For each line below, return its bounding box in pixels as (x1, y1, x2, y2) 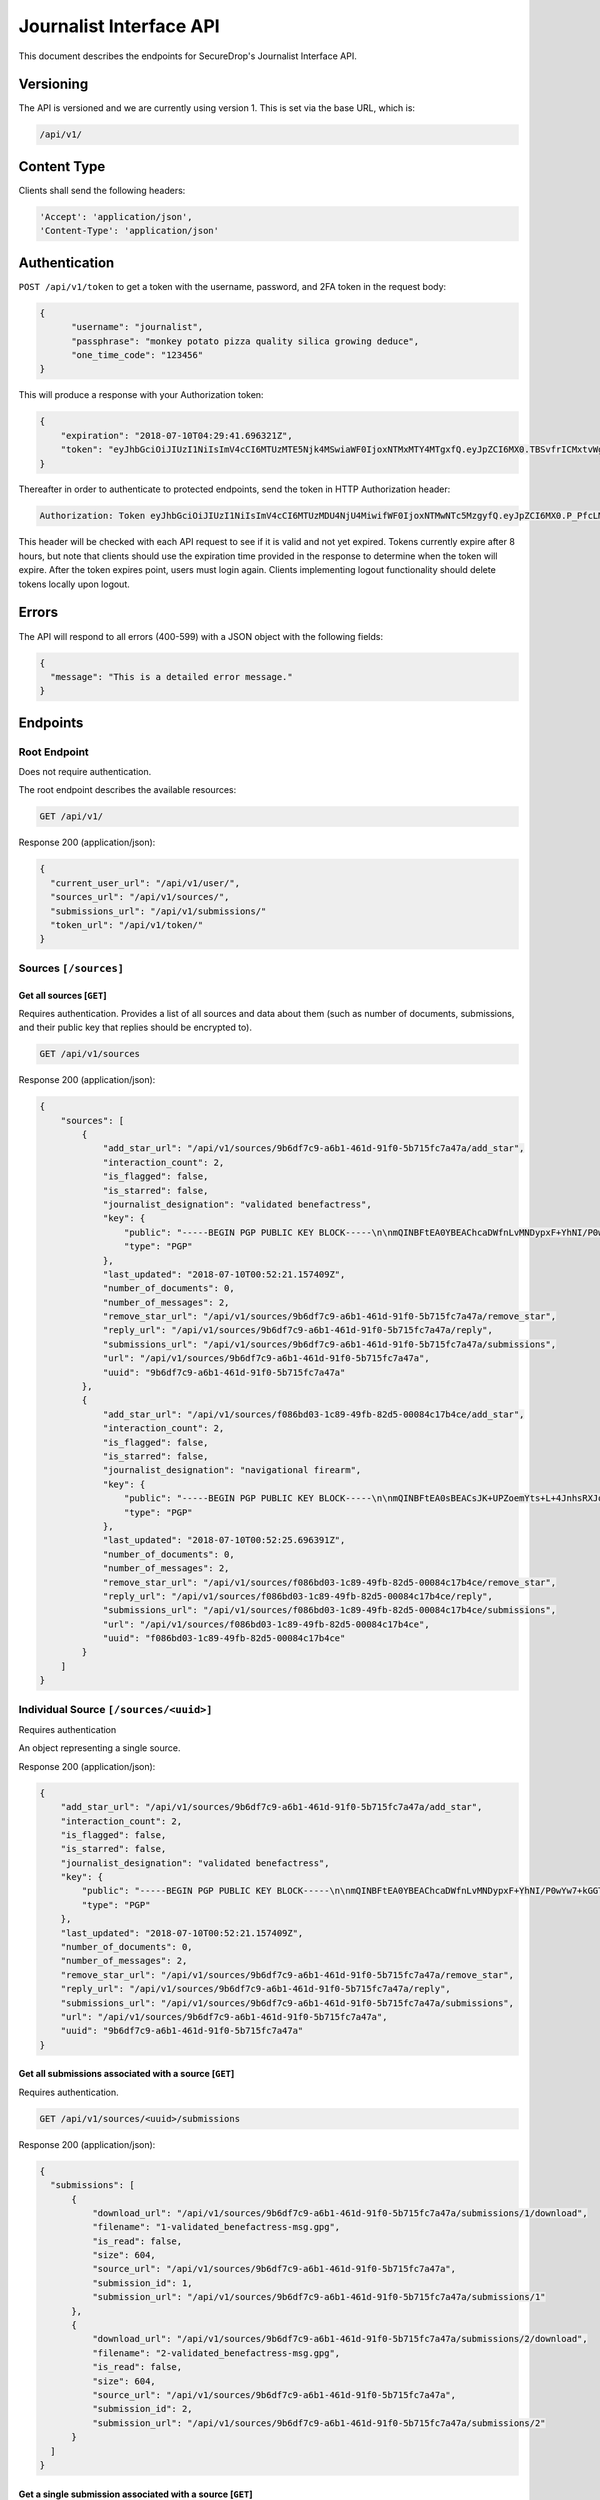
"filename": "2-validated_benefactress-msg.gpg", (91, 2347, 341, 2359)
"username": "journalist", (71, 321, 204, 333)
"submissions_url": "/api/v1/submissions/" (50, 905, 267, 917)
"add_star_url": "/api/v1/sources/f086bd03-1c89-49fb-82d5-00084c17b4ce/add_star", (102, 1408, 525, 1420)
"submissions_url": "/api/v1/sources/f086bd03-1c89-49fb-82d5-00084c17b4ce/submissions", (102, 1605, 557, 1616)
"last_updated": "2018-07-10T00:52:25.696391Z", (102, 1535, 346, 1546)
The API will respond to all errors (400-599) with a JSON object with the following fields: (18, 630, 384, 642)
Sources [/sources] (18, 961, 125, 975)
